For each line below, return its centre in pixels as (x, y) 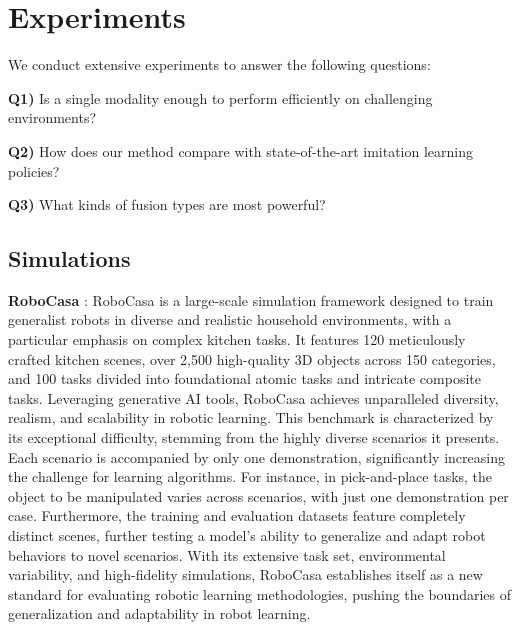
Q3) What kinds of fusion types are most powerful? (167, 204)
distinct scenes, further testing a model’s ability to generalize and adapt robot (247, 535)
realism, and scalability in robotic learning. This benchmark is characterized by (251, 417)
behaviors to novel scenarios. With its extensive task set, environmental (227, 554)
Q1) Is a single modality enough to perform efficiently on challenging (220, 97)
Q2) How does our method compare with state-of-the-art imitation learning (240, 150)
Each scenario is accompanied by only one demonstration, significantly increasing (256, 456)
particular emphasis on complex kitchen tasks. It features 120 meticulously (237, 339)
